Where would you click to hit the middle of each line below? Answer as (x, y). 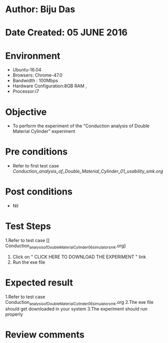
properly (14, 314)
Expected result (39, 283)
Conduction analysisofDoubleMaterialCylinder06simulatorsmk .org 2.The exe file (79, 303)
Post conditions (39, 192)
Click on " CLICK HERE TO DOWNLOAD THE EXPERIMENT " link (79, 257)
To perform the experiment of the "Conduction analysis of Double (81, 126)
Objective (26, 112)
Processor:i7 (26, 91)
